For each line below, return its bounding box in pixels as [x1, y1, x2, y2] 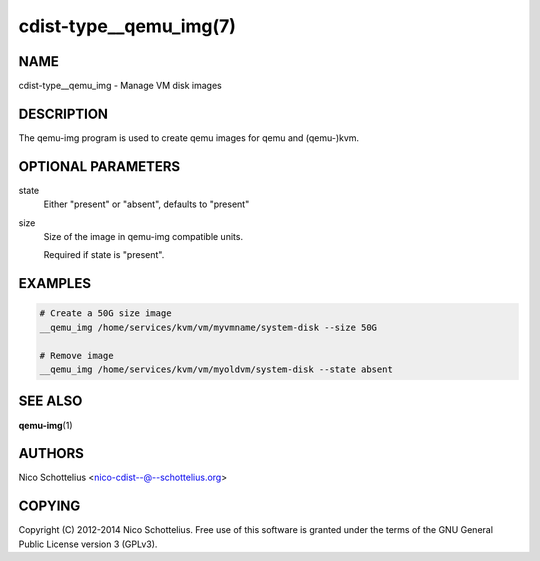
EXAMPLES [18, 275, 92, 292]
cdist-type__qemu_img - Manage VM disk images [18, 80, 222, 92]
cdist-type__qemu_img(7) [18, 15, 237, 37]
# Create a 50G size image [39, 308, 172, 319]
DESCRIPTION [18, 105, 109, 122]
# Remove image [39, 350, 114, 361]
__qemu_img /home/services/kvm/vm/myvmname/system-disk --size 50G [39, 321, 378, 333]
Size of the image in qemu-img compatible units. [43, 231, 244, 243]
